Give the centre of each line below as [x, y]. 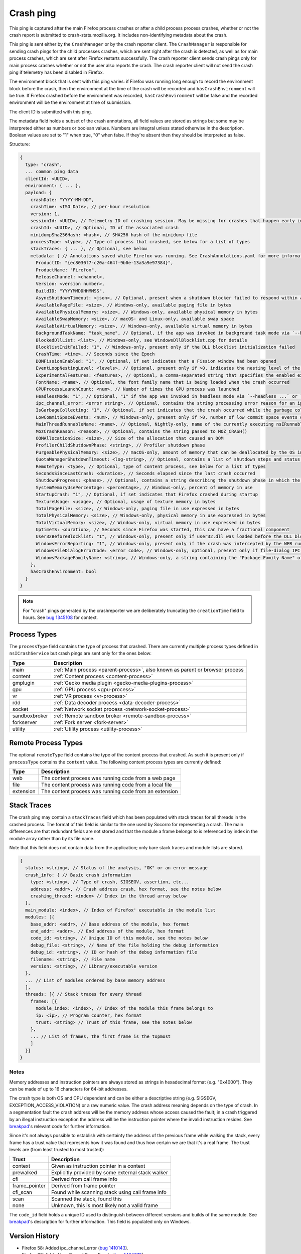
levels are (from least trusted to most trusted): [57, 1150]
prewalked [25, 1172]
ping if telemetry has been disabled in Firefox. [57, 72]
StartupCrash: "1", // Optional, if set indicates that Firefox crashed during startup [147, 495]
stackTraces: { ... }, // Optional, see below [89, 249]
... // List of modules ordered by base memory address [95, 980]
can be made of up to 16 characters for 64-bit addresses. [68, 1089]
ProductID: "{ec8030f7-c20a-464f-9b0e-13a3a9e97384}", [105, 263]
